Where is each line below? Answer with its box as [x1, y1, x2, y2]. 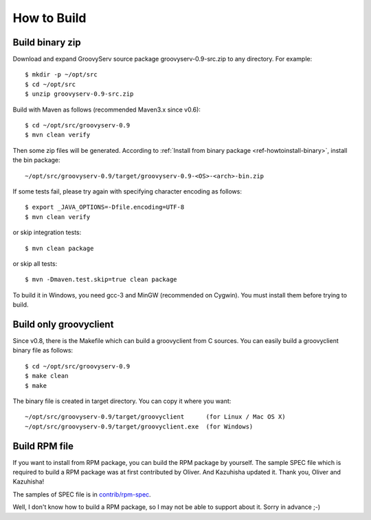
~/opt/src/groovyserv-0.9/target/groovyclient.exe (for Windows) [25, 422, 254, 430]
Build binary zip [12, 37, 82, 48]
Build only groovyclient [12, 318, 114, 330]
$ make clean [25, 372, 69, 380]
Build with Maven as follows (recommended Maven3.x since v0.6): [12, 105, 201, 114]
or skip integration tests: [12, 228, 82, 237]
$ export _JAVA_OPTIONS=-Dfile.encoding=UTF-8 [25, 203, 185, 211]
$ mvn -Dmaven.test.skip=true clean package [25, 275, 178, 284]
